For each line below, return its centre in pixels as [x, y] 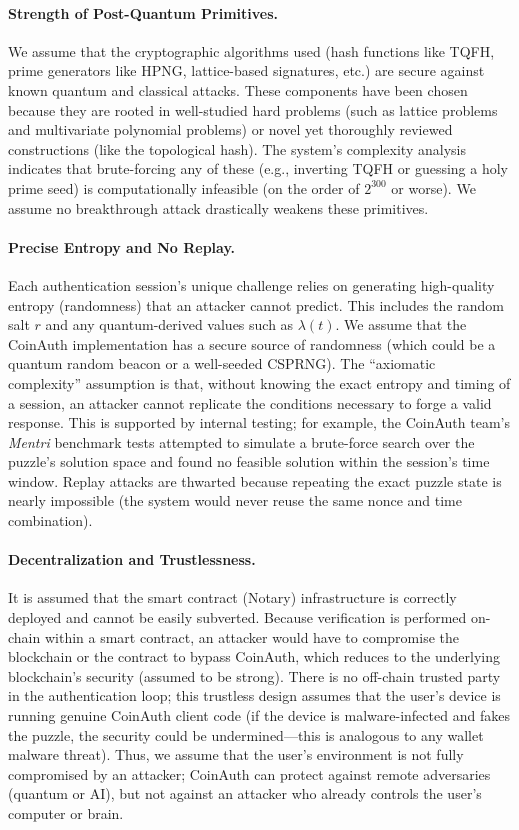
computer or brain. [66, 812]
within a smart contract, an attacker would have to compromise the [251, 636]
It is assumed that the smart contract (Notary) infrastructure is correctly [232, 597]
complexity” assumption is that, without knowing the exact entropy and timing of [259, 382]
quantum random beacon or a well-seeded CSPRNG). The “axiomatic [222, 363]
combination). [50, 520]
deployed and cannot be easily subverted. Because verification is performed [237, 617]
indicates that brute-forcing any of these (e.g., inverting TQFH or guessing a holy [258, 168]
